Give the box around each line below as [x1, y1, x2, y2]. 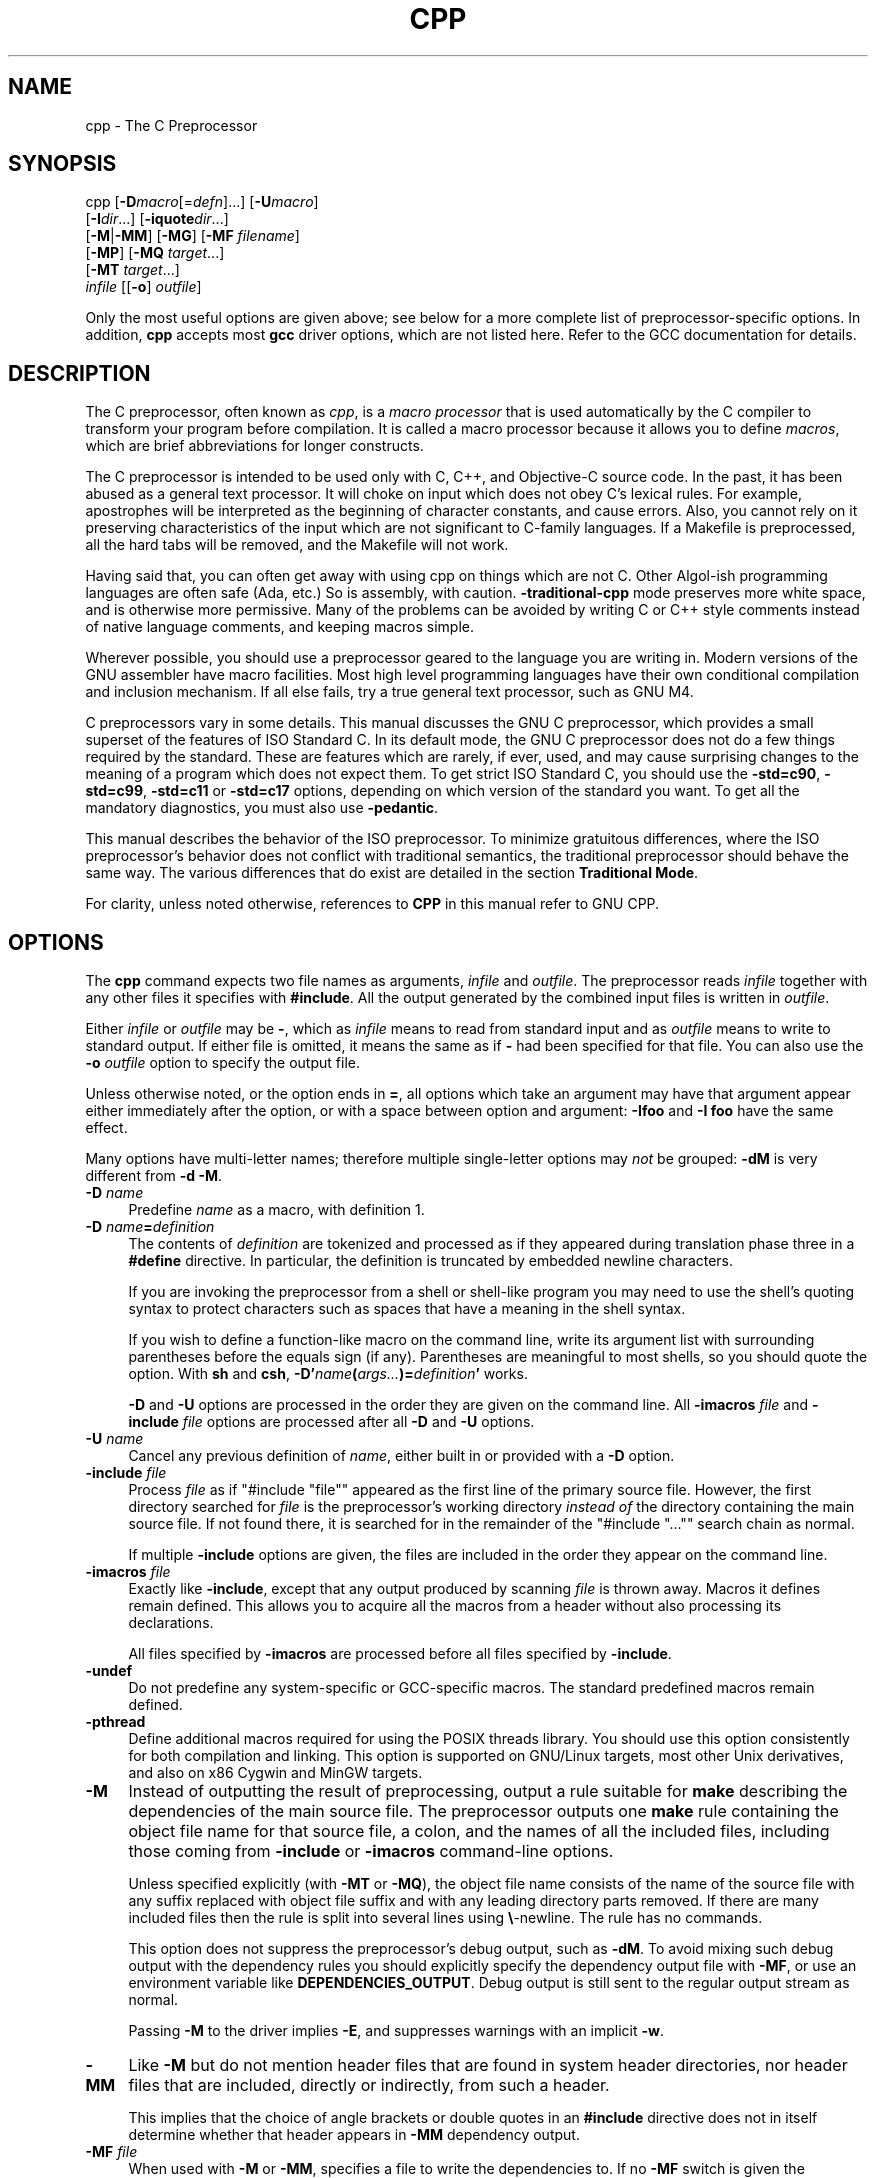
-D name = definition [85, 1218, 215, 1236]
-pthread [85, 1713, 146, 1731]
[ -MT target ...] [85, 261, 180, 279]
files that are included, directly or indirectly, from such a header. [128, 2075, 610, 2096]
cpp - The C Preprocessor [85, 116, 258, 134]
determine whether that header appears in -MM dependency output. [128, 2126, 580, 2144]
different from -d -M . [85, 1167, 223, 1185]
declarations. [128, 1614, 214, 1632]
